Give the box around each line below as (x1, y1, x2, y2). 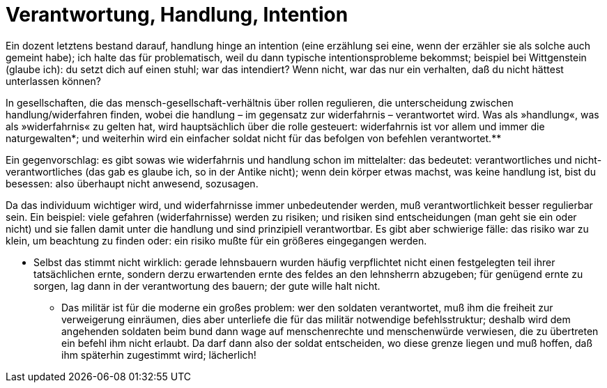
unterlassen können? (6, 75, 101, 87)
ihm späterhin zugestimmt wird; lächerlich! (61, 348, 256, 361)
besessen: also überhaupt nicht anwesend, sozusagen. (6, 177, 259, 189)
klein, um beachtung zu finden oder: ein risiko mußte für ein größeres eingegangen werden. (6, 234, 427, 247)
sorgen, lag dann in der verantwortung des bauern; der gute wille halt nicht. (33, 279, 381, 292)
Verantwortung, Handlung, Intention (6, 3, 348, 26)
